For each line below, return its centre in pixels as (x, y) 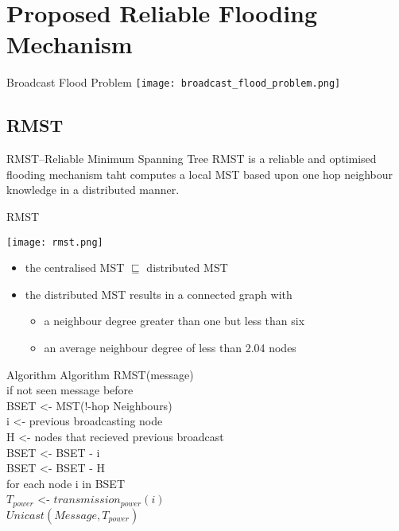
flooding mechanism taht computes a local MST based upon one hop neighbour (200, 174)
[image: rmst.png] (55, 242)
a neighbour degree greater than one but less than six (174, 321)
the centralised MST (75, 267)
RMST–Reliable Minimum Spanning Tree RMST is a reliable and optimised (192, 159)
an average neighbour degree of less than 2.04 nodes (170, 347)
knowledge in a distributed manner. (93, 190)
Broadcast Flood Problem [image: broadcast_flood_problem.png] (174, 82)
